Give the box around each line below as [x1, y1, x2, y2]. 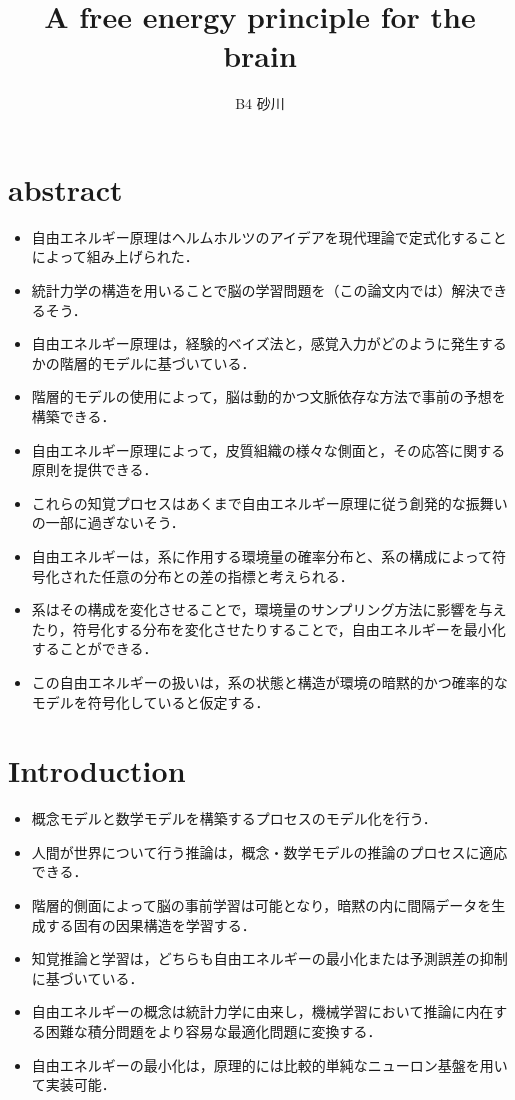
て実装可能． [31, 1074, 116, 1095]
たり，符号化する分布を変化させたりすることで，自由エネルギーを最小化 [31, 618, 506, 639]
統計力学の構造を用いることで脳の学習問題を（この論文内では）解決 [31, 280, 480, 301]
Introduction [8, 750, 186, 791]
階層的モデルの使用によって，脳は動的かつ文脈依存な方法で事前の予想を [31, 386, 506, 407]
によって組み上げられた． [31, 246, 199, 267]
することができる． [31, 638, 158, 659]
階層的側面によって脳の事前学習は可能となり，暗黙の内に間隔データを [31, 895, 492, 916]
